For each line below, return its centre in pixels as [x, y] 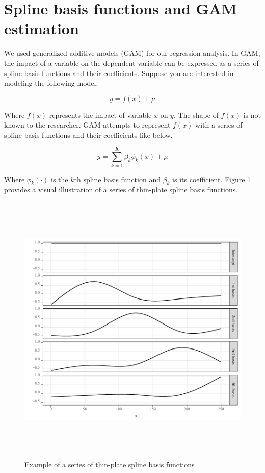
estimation [42, 28]
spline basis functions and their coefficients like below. [88, 134]
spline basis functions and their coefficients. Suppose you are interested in [119, 73]
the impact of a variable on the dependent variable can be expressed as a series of [131, 63]
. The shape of [196, 115]
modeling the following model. [51, 83]
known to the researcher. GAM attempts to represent [87, 125]
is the [60, 179]
